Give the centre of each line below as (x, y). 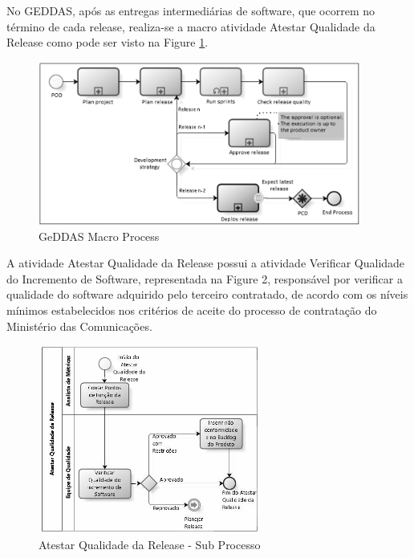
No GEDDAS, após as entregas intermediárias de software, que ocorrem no (191, 10)
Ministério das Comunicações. (79, 326)
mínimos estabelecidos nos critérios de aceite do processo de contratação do (192, 310)
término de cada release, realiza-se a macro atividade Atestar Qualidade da (191, 26)
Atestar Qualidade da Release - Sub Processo (150, 545)
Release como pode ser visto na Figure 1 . (108, 42)
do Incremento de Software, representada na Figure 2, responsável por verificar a (205, 278)
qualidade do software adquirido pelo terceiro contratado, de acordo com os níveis (207, 294)
